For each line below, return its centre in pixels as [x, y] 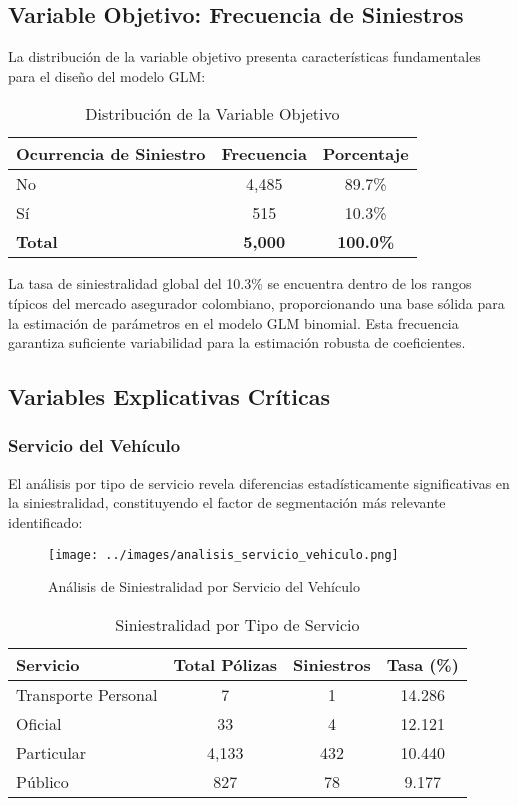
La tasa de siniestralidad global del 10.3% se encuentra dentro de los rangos [240, 283]
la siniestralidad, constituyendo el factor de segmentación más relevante [227, 502]
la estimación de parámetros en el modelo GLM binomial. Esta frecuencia [233, 322]
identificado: [45, 521]
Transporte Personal [87, 694]
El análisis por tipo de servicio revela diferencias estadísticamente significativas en [259, 482]
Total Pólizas [225, 664]
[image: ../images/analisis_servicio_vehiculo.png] [223, 554]
